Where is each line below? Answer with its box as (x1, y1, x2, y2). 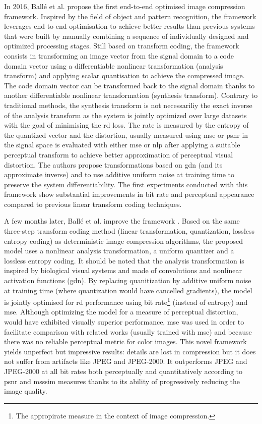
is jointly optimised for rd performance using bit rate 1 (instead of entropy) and (4, 295, 248, 307)
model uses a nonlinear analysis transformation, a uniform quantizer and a (4, 245, 234, 256)
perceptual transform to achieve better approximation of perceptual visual (4, 149, 233, 160)
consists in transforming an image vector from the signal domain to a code (4, 50, 234, 61)
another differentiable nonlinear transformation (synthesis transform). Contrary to (4, 90, 258, 100)
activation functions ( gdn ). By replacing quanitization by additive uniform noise (4, 275, 251, 286)
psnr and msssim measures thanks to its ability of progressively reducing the (4, 376, 240, 386)
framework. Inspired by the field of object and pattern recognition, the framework (4, 11, 256, 21)
